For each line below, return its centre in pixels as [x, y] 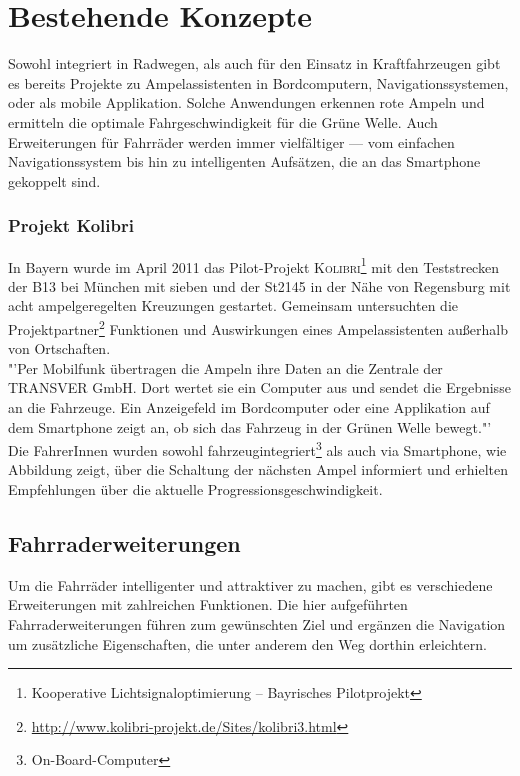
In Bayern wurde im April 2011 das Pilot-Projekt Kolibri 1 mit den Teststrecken [253, 265]
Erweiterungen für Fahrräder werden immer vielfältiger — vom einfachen [231, 141]
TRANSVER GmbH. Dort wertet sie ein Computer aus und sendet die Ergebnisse [259, 387]
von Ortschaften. [59, 348]
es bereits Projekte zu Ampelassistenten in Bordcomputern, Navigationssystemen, [258, 82]
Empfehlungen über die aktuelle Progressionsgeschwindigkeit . [195, 489]
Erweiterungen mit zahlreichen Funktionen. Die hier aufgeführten [208, 604]
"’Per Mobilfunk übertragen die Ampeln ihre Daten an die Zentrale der [225, 367]
